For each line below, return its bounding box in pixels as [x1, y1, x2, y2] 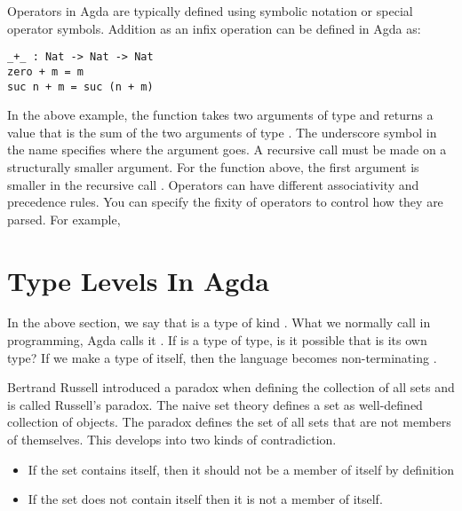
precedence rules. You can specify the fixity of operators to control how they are [7, 193, 443, 211]
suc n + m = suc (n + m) [7, 80, 154, 93]
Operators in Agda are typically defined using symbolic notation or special [7, 2, 413, 20]
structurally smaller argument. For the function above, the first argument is [7, 157, 419, 176]
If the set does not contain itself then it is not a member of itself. [28, 490, 383, 508]
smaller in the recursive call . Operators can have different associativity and [7, 175, 419, 193]
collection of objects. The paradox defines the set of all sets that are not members [7, 413, 451, 431]
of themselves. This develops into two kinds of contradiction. [7, 430, 337, 448]
